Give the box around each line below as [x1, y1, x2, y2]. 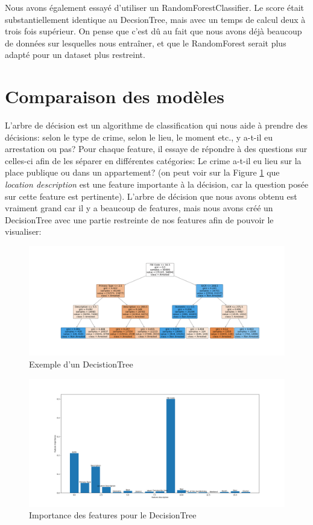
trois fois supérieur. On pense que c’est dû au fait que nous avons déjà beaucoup [5, 25, 302, 37]
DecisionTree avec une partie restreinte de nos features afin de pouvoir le [5, 213, 274, 226]
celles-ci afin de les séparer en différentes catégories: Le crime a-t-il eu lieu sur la [5, 154, 302, 167]
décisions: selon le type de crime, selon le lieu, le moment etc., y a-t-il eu [5, 130, 273, 143]
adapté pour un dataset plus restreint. [5, 48, 145, 61]
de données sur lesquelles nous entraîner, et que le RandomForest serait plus [5, 36, 286, 49]
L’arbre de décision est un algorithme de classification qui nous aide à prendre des [5, 119, 308, 132]
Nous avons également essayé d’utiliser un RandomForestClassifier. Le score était [5, 1, 305, 13]
